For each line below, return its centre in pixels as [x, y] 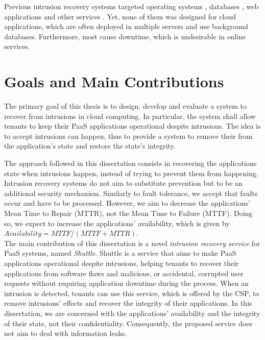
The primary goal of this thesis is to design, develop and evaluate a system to [126, 106]
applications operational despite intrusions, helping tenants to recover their [122, 263]
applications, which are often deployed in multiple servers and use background [126, 26]
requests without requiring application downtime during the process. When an [126, 283]
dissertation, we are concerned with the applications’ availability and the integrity [132, 313]
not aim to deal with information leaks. [66, 333]
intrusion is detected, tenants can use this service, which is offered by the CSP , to [132, 293]
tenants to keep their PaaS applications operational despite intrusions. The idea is [132, 126]
